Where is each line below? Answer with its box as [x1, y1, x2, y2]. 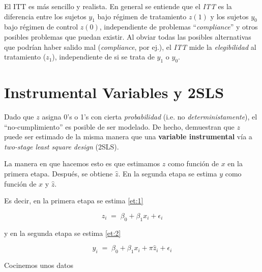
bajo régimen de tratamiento [97, 11, 187, 21]
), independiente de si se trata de [52, 51, 155, 62]
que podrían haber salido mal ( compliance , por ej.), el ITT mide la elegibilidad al [4, 41, 256, 52]
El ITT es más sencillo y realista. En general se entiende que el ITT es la [4, 1, 232, 11]
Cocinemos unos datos [4, 260, 73, 270]
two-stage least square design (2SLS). [4, 141, 119, 152]
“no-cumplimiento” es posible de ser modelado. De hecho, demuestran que [4, 121, 235, 132]
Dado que [4, 111, 34, 122]
